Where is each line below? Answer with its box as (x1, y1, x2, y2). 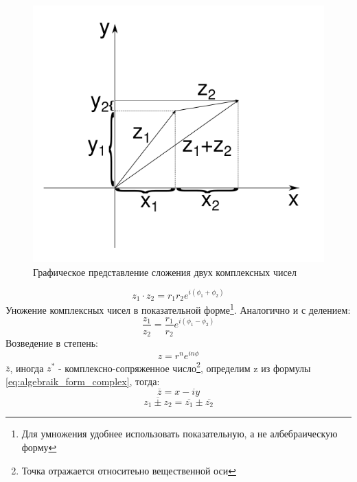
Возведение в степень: (5, 336, 98, 350)
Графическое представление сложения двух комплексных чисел (33, 264, 297, 279)
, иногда (10, 360, 44, 375)
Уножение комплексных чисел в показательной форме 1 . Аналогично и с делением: (5, 301, 351, 317)
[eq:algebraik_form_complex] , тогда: (5, 374, 160, 388)
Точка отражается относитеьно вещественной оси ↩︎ (21, 463, 236, 477)
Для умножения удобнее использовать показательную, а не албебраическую (21, 426, 338, 441)
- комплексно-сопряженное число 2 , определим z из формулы (58, 358, 311, 375)
